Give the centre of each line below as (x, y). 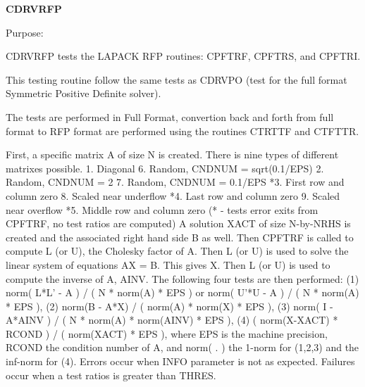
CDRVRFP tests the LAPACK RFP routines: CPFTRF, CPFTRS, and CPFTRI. (183, 56)
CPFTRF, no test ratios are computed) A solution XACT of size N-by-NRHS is (178, 223)
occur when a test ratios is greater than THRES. (111, 375)
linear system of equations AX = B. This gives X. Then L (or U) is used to (168, 264)
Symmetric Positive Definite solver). (83, 93)
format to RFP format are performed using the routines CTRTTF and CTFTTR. (182, 131)
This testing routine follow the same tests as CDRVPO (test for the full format (177, 79)
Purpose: (25, 32)
